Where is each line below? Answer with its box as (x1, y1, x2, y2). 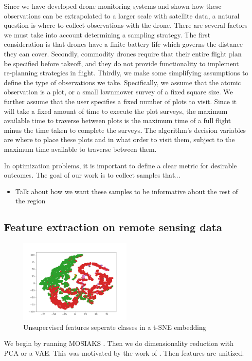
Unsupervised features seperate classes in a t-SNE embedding (23, 322, 206, 332)
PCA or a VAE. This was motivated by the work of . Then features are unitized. (4, 347, 244, 358)
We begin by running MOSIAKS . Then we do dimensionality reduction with (4, 338, 234, 348)
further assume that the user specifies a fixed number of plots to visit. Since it (4, 96, 237, 106)
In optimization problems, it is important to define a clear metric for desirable (4, 160, 237, 170)
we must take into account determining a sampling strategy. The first (4, 29, 211, 39)
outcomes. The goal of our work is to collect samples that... (4, 170, 181, 180)
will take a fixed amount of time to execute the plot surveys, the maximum (4, 106, 228, 116)
